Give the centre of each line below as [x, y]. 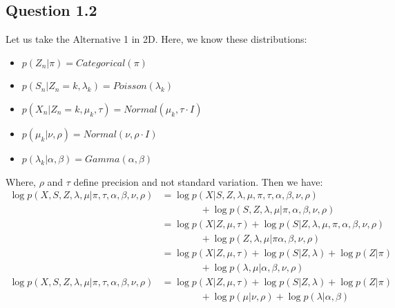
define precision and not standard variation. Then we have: [198, 181]
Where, [21, 181]
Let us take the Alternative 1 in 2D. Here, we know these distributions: [156, 39]
